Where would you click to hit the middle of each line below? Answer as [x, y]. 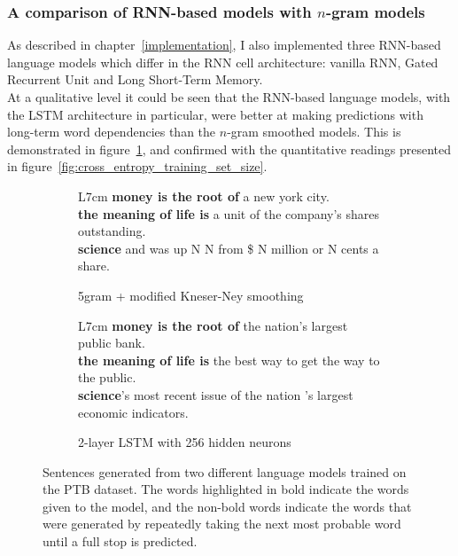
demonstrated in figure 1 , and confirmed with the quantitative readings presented [229, 149]
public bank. [112, 343]
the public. [107, 377]
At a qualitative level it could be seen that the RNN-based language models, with [229, 97]
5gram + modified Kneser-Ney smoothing [191, 295]
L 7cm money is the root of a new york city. [204, 196]
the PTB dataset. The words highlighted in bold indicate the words [226, 489]
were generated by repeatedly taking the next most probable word [222, 524]
